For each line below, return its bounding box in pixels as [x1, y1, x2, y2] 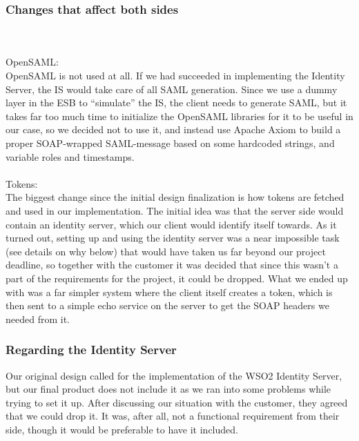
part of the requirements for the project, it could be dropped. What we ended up [6, 271, 348, 285]
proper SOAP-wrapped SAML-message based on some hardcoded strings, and [6, 135, 335, 150]
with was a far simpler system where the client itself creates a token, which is [6, 284, 333, 299]
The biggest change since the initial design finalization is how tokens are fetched [6, 190, 345, 204]
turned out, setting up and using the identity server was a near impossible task [6, 231, 340, 245]
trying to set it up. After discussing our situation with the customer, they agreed [6, 395, 348, 409]
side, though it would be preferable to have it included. [6, 422, 238, 436]
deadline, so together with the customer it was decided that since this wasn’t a [6, 257, 338, 272]
